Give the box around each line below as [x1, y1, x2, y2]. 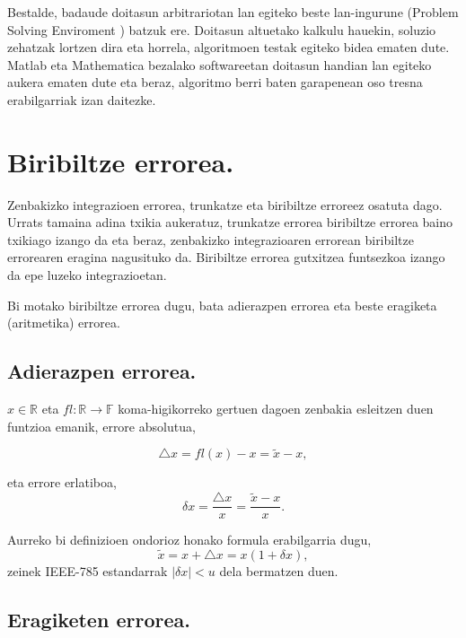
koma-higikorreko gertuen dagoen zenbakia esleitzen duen [118, 399, 434, 418]
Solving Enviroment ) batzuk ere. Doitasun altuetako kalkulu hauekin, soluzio [7, 20, 436, 39]
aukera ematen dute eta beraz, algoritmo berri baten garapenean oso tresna [7, 73, 423, 92]
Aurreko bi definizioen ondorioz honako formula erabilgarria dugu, [7, 530, 372, 549]
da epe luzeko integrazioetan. [7, 266, 167, 284]
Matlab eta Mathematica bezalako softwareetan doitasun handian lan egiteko [7, 55, 432, 74]
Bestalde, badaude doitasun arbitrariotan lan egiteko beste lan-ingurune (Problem [7, 3, 459, 21]
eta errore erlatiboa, [7, 473, 117, 492]
